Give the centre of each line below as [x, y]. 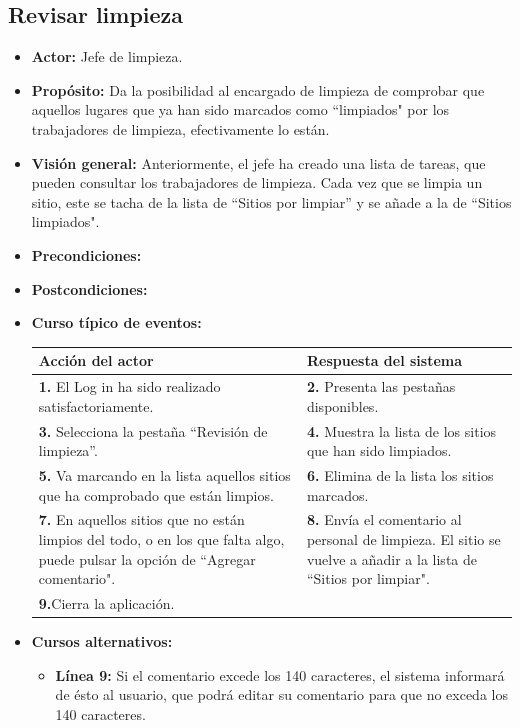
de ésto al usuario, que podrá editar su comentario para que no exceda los [281, 694]
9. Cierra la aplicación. [106, 603]
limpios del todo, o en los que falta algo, [161, 538]
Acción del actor [96, 360]
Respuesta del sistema [384, 360]
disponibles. [342, 405]
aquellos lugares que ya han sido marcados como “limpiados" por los [240, 109]
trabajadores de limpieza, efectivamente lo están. [180, 128]
